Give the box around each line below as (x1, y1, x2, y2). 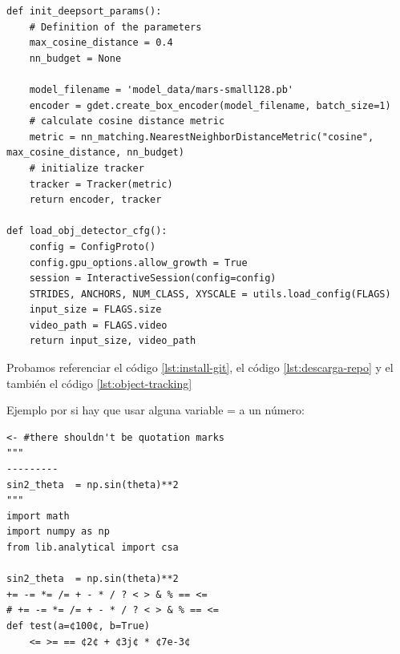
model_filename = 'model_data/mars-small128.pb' (29, 83, 293, 95)
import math (6, 510, 70, 522)
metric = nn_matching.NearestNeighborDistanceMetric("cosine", (29, 131, 374, 143)
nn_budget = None (29, 52, 122, 64)
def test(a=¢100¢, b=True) (6, 620, 150, 632)
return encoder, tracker (29, 194, 162, 206)
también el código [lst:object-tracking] (6, 374, 192, 391)
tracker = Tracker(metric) (29, 178, 173, 190)
